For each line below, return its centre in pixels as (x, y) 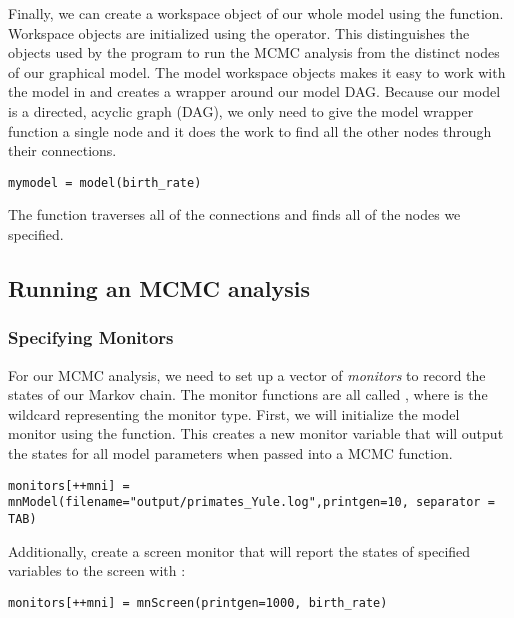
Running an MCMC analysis (159, 287)
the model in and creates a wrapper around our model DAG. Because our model (254, 91)
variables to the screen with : (97, 570)
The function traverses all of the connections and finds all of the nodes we (234, 214)
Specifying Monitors (91, 337)
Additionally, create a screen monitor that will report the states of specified (239, 550)
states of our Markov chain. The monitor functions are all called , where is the (248, 394)
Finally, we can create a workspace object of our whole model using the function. (256, 13)
